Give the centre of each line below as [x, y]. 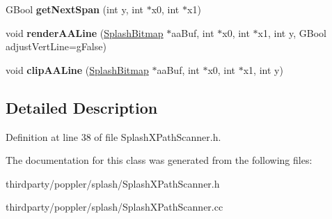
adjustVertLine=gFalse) [56, 46]
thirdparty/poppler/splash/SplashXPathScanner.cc [114, 207]
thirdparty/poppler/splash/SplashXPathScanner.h [113, 183]
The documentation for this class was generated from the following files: [159, 160]
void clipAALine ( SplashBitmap [77, 69]
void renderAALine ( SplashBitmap [85, 32]
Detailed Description [82, 107]
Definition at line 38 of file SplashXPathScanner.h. [113, 136]
